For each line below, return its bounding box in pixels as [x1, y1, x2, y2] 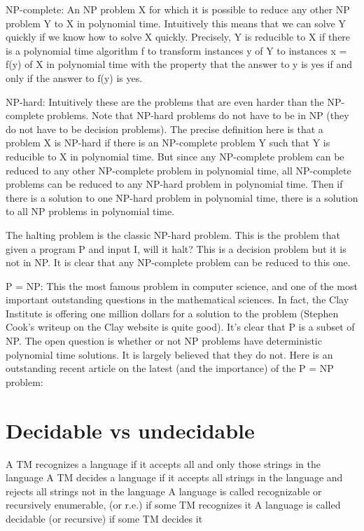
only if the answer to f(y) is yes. [6, 70, 143, 85]
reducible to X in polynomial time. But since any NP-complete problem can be [6, 149, 344, 163]
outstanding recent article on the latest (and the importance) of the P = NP [6, 361, 334, 375]
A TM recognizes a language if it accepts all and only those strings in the [6, 456, 321, 471]
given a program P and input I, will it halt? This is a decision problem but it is [6, 241, 346, 256]
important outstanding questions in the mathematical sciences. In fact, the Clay [6, 292, 349, 307]
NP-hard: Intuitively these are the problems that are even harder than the [6, 94, 324, 109]
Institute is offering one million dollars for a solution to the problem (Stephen [6, 305, 339, 320]
